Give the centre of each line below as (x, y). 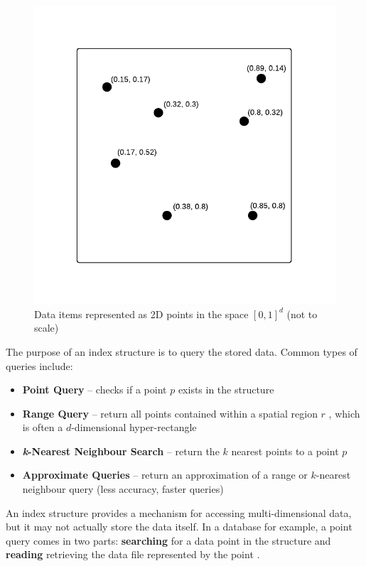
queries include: (39, 365)
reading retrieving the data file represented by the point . (133, 554)
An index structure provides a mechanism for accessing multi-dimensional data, (179, 512)
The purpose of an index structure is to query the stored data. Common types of (182, 351)
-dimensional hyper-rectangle (134, 427)
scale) (47, 328)
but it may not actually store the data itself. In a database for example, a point (179, 527)
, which (344, 413)
